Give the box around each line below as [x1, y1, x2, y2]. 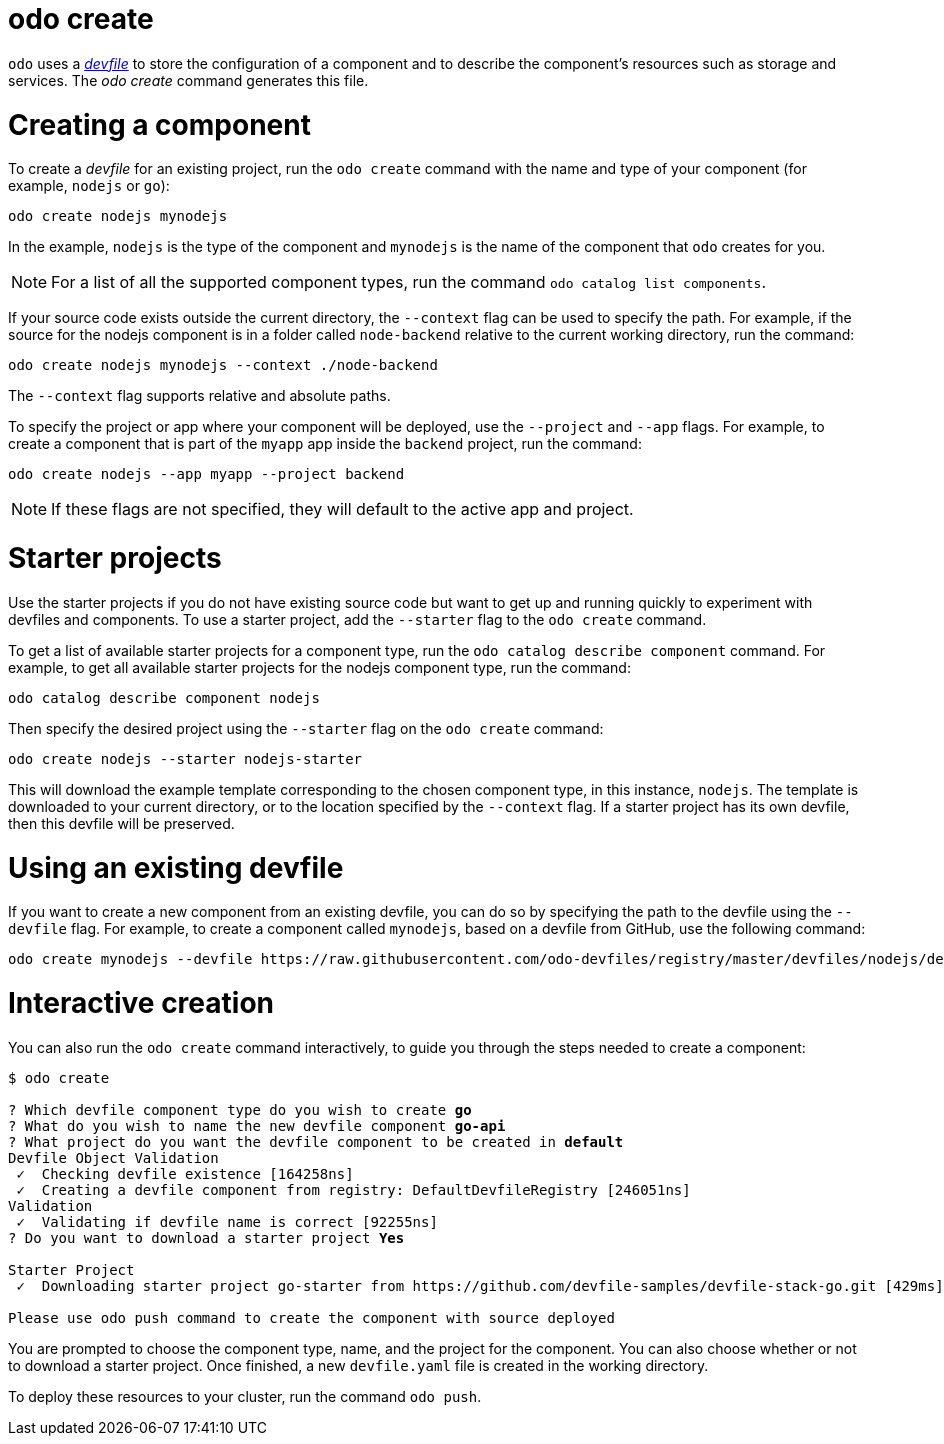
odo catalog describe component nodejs [8, 689, 320, 706]
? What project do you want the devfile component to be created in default [8, 1133, 624, 1150]
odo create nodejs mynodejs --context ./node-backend [8, 357, 438, 374]
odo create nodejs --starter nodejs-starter [8, 750, 363, 767]
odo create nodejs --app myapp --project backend [8, 466, 405, 483]
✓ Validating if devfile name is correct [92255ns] [16, 1213, 438, 1230]
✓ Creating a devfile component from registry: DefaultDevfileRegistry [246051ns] [16, 1181, 691, 1198]
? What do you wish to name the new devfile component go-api [8, 1117, 506, 1134]
